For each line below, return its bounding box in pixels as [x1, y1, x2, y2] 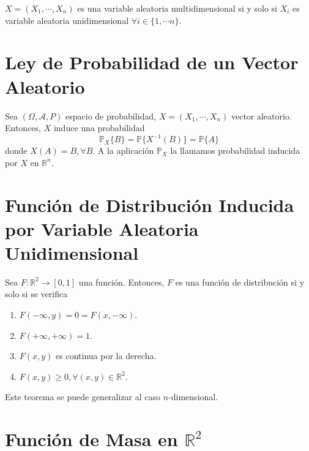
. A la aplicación [92, 144, 154, 157]
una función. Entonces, [78, 275, 165, 288]
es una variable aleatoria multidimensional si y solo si [77, 2, 278, 14]
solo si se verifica [5, 287, 68, 300]
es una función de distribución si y [175, 275, 305, 288]
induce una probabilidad [53, 121, 145, 134]
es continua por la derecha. [56, 349, 157, 362]
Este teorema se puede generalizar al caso [5, 390, 161, 403]
